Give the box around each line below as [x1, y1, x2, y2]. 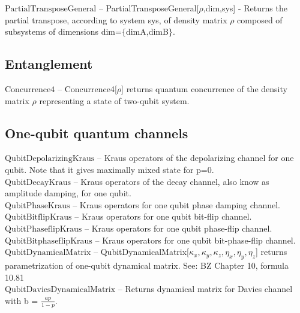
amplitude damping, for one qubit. [5, 187, 131, 199]
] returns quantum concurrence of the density [121, 82, 287, 95]
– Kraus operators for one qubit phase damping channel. [73, 198, 280, 211]
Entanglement [5, 54, 93, 73]
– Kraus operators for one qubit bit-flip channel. [74, 210, 252, 223]
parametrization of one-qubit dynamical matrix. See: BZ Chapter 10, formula [5, 259, 289, 271]
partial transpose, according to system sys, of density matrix [5, 13, 227, 26]
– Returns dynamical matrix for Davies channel [118, 282, 293, 295]
